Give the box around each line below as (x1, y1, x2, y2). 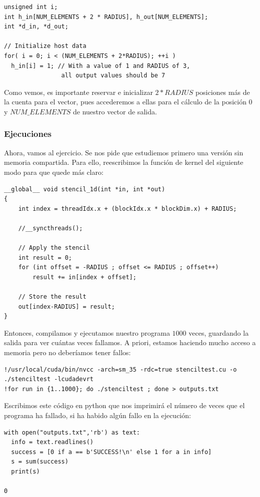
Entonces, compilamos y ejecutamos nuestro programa (4, 327, 170, 338)
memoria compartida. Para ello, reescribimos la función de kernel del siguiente (4, 157, 243, 167)
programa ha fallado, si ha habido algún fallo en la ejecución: (4, 410, 191, 420)
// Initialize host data (4, 42, 86, 50)
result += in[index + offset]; (32, 273, 136, 281)
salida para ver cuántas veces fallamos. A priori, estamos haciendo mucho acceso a (4, 337, 256, 348)
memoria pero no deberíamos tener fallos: (4, 347, 131, 358)
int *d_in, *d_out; (4, 23, 68, 30)
